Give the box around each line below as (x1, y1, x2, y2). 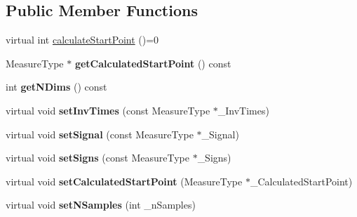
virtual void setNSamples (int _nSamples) (6, 197, 196, 212)
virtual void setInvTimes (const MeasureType (6, 103, 210, 117)
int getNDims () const (6, 79, 107, 94)
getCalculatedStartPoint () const (74, 55, 231, 70)
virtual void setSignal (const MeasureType (6, 126, 194, 141)
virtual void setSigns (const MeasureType (6, 150, 189, 165)
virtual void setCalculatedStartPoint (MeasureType (6, 173, 243, 188)
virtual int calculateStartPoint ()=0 (6, 32, 159, 47)
